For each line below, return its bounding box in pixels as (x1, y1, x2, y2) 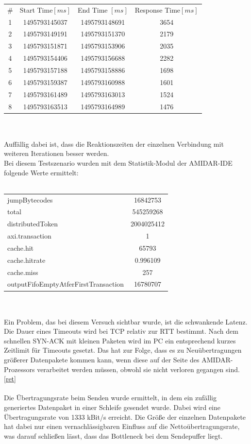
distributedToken (7, 219, 58, 229)
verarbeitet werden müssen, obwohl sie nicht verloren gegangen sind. (37, 364, 240, 374)
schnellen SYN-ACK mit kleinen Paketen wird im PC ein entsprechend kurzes (4, 335, 236, 345)
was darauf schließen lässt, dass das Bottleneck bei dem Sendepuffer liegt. (4, 430, 223, 441)
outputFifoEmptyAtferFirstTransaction (7, 279, 124, 289)
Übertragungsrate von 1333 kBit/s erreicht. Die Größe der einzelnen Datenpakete (4, 411, 246, 422)
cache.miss (7, 267, 38, 277)
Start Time (19, 4, 53, 15)
